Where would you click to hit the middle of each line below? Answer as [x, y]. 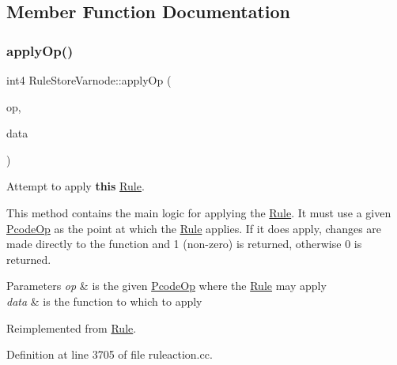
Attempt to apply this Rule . [76, 186]
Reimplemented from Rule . [72, 327]
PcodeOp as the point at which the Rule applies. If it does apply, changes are [194, 228]
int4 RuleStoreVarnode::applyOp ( [89, 80]
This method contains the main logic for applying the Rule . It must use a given [199, 212]
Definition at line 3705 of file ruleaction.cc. [110, 354]
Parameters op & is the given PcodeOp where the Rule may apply [166, 286]
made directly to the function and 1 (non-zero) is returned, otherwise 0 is [184, 244]
